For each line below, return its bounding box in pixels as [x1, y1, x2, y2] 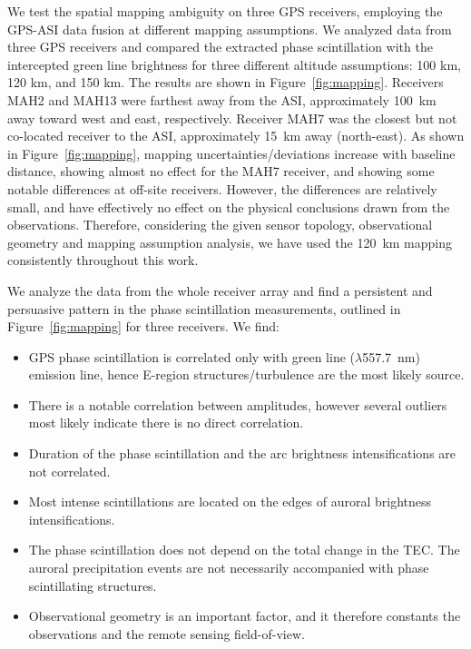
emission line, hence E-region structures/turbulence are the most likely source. [28, 365, 465, 384]
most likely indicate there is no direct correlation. [28, 413, 304, 432]
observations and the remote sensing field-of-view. [28, 624, 305, 643]
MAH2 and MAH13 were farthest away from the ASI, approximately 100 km [7, 90, 437, 109]
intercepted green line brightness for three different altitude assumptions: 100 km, [7, 54, 461, 74]
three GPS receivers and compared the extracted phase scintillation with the [7, 37, 433, 56]
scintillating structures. [28, 575, 157, 595]
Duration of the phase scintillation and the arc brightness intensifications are [28, 444, 456, 463]
